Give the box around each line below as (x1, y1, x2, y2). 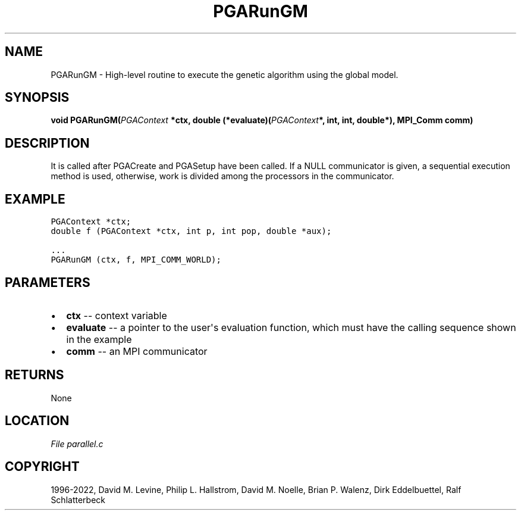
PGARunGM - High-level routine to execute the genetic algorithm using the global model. (51, 69, 398, 80)
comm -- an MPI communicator (66, 345, 208, 357)
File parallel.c (51, 438, 103, 449)
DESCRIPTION (5, 135, 90, 151)
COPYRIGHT (5, 459, 80, 475)
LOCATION (5, 413, 70, 429)
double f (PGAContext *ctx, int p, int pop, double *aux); (51, 226, 332, 236)
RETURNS (5, 367, 64, 383)
